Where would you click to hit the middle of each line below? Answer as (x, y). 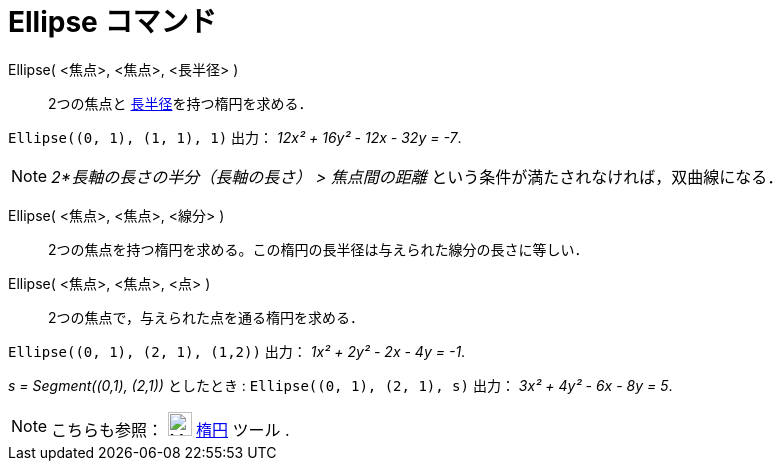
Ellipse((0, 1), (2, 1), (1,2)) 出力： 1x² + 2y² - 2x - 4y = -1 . (237, 351)
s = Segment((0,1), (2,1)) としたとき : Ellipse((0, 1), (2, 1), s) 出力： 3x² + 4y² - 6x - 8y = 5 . (340, 385)
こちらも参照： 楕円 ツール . (170, 429)
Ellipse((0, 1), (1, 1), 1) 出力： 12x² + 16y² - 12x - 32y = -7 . (235, 137)
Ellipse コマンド (112, 22)
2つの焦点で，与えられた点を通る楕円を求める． (206, 317)
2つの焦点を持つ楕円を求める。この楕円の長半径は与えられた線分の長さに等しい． (318, 249)
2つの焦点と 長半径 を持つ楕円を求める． (180, 103)
